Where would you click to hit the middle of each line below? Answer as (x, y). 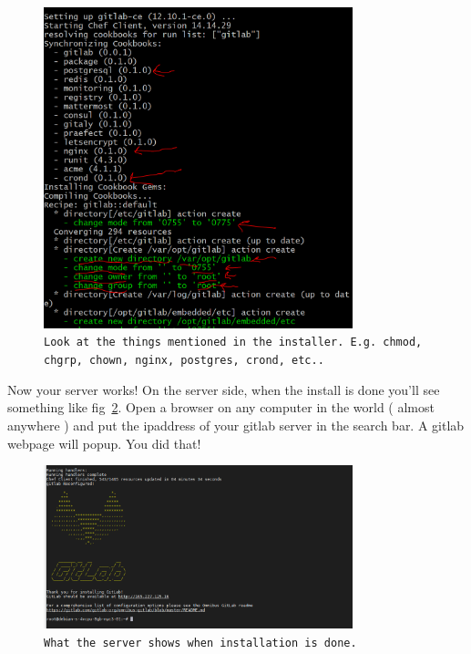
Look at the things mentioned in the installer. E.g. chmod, (233, 343)
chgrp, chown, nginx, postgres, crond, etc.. (184, 361)
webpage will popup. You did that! (104, 443)
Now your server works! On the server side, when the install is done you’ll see (224, 389)
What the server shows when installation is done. (200, 643)
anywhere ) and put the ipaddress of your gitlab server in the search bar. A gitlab (236, 425)
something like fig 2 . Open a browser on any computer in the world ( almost (221, 407)
